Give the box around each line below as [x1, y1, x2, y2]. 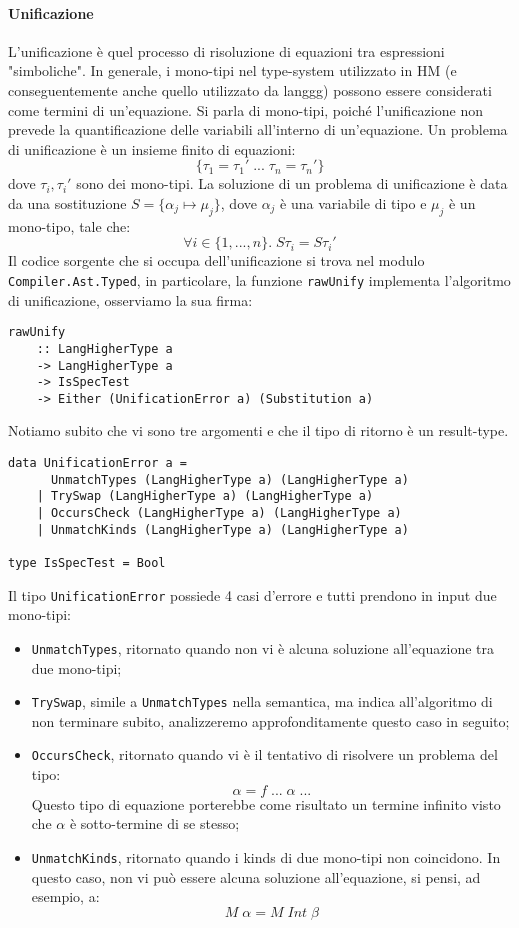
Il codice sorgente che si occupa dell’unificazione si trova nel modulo [8, 250, 425, 271]
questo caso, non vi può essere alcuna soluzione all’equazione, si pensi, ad [31, 866, 481, 887]
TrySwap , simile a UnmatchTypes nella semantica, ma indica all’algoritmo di [31, 691, 493, 712]
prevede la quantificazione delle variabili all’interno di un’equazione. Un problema [8, 119, 508, 140]
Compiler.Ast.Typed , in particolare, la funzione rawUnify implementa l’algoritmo [8, 269, 511, 290]
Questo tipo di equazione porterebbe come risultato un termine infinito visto [31, 793, 501, 814]
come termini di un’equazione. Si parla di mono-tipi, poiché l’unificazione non [8, 99, 483, 120]
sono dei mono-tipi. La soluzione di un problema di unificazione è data [76, 173, 508, 194]
